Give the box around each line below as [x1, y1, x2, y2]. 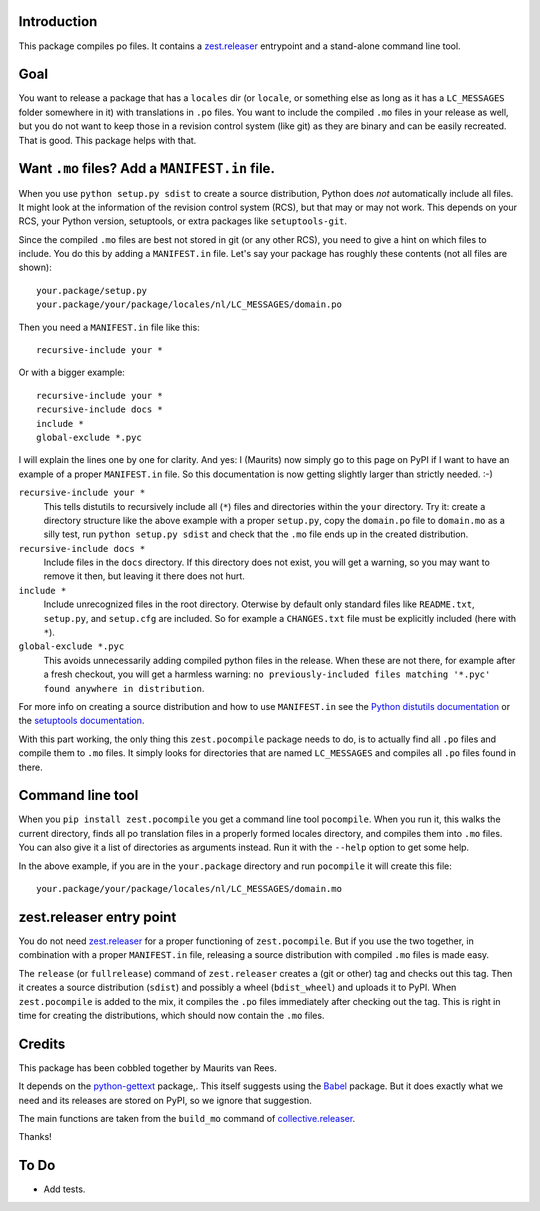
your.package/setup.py [36, 285, 148, 296]
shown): [18, 261, 52, 274]
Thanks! [18, 1131, 52, 1143]
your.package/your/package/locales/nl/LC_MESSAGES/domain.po [36, 299, 342, 310]
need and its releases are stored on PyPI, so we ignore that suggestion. [18, 1094, 312, 1106]
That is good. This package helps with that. [18, 134, 197, 146]
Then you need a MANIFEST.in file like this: [18, 321, 200, 333]
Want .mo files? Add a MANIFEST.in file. [18, 160, 275, 177]
